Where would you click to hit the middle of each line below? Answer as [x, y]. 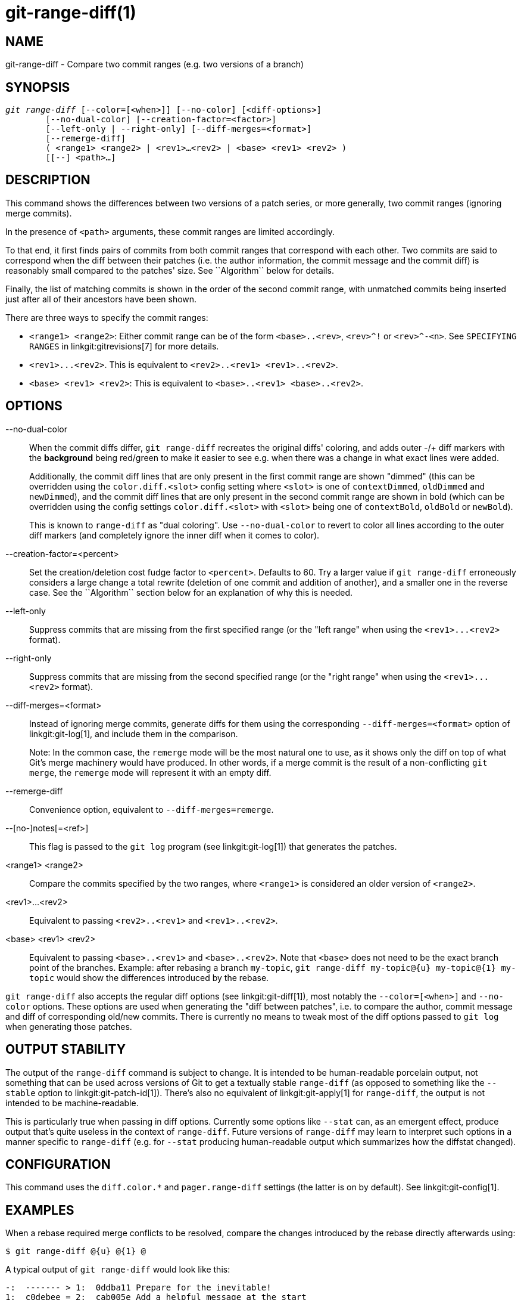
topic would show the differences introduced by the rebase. [149, 977]
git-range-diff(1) [71, 13]
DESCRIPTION [48, 180]
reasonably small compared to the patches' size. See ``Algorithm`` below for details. [170, 270]
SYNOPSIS [38, 87]
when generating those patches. [69, 1026]
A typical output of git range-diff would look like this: [118, 1270]
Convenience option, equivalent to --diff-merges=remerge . [152, 809]
